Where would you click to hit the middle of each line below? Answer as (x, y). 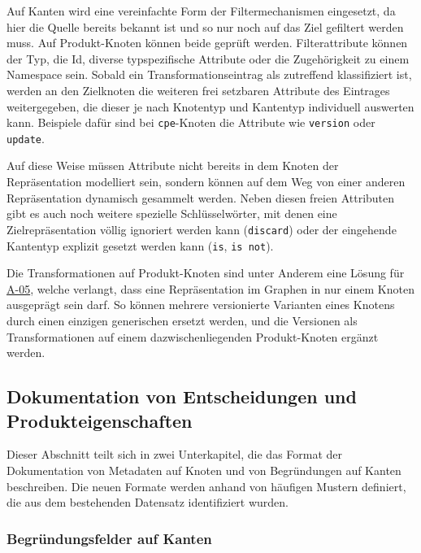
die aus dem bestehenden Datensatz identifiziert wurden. (148, 502)
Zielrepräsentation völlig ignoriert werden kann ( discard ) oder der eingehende (202, 229)
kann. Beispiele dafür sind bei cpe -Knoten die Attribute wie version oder (191, 122)
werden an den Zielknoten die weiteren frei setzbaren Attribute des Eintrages (198, 90)
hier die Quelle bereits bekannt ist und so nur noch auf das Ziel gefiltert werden (205, 26)
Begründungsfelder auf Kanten (109, 538)
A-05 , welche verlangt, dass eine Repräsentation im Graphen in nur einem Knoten (210, 288)
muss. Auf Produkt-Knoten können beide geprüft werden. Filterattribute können (207, 43)
